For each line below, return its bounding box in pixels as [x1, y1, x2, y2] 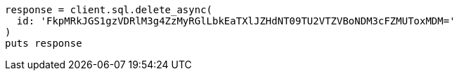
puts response [5, 38, 82, 49]
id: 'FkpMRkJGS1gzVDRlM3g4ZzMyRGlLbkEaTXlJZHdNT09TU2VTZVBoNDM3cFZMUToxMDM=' [16, 15, 455, 26]
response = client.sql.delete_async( [5, 4, 213, 15]
